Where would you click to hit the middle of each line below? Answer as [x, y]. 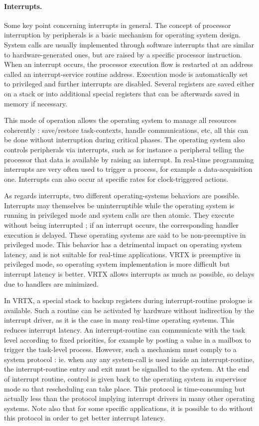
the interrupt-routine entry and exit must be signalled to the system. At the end [127, 369]
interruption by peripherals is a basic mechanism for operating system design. [123, 35]
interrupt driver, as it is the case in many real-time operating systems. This [119, 320]
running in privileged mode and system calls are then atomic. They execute [119, 215]
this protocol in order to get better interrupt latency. [85, 418]
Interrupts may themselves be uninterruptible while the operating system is [119, 205]
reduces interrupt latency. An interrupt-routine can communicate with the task [125, 330]
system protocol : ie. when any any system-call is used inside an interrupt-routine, [129, 359]
